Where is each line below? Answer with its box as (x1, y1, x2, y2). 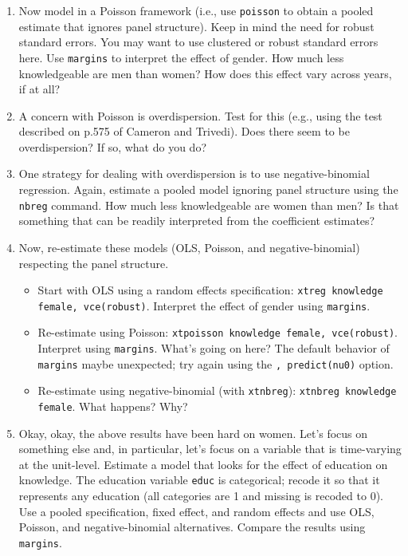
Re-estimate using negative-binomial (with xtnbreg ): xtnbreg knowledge (37, 382, 397, 399)
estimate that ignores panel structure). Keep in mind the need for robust (18, 18, 375, 34)
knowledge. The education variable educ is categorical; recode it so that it (18, 471, 380, 488)
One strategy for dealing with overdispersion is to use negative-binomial (18, 165, 370, 182)
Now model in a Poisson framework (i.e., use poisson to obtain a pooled (18, 2, 374, 18)
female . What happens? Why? (37, 398, 188, 415)
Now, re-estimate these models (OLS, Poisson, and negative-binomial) (18, 239, 360, 255)
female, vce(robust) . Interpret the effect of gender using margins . (37, 297, 371, 313)
